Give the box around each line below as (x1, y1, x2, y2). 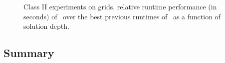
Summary (3, 45, 54, 61)
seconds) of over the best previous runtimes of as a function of (23, 11, 221, 21)
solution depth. (23, 21, 69, 31)
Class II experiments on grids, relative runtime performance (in (23, 1, 217, 12)
